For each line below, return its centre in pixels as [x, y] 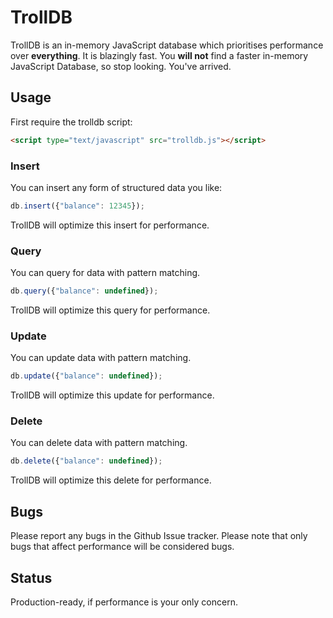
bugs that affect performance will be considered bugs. [122, 547]
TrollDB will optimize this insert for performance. [110, 225]
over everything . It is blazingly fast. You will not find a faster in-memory [159, 55]
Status [31, 577]
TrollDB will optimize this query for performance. [110, 310]
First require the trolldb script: [71, 122]
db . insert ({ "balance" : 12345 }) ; [77, 206]
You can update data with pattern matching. [101, 358]
